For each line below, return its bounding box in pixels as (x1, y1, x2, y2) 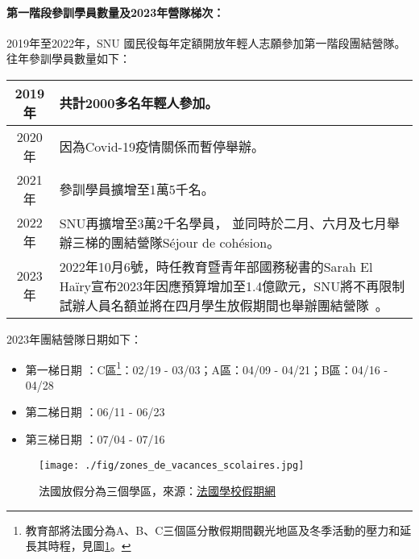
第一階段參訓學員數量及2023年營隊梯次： (6, 3, 225, 20)
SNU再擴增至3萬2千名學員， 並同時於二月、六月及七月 (59, 213, 387, 232)
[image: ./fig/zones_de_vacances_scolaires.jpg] (39, 459, 305, 471)
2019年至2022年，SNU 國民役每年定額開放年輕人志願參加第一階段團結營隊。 (6, 34, 406, 51)
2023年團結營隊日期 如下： (6, 330, 142, 347)
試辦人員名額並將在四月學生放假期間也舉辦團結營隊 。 (59, 295, 388, 315)
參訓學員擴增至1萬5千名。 (59, 180, 214, 199)
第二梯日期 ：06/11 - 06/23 (25, 403, 165, 420)
